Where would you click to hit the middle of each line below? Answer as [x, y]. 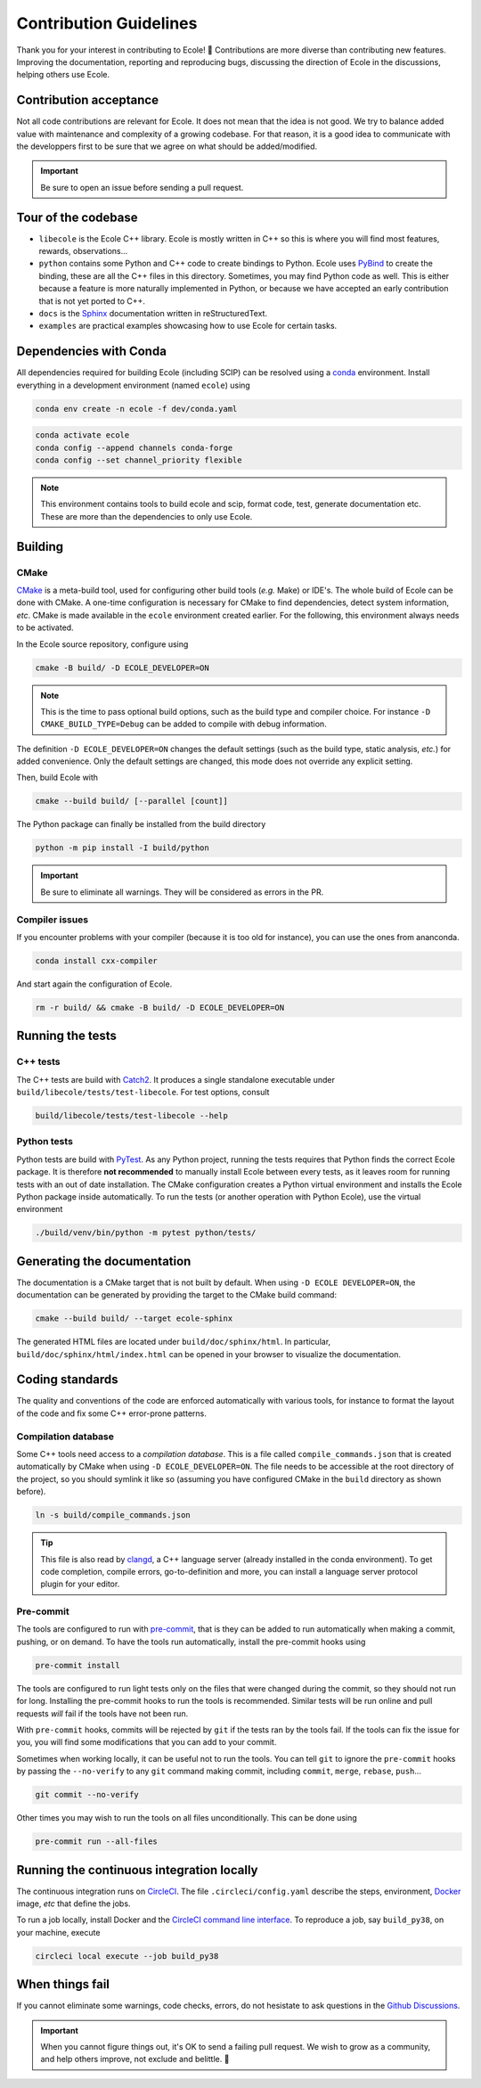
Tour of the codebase [77, 217]
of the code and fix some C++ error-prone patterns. [111, 1413]
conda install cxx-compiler [96, 961]
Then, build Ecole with [57, 778]
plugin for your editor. [80, 1584]
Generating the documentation [104, 1261]
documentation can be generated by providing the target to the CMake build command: [177, 1295]
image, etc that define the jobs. [73, 1904]
